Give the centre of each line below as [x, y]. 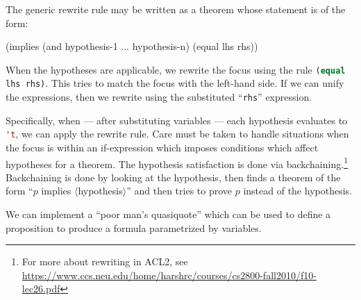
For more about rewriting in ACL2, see [105, 261]
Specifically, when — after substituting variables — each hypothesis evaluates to [177, 120]
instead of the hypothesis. [297, 191]
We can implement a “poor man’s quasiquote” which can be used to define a [168, 214]
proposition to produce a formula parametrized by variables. [134, 227]
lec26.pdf [41, 289]
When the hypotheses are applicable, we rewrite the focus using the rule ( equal [176, 69]
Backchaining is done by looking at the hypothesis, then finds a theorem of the [173, 177]
